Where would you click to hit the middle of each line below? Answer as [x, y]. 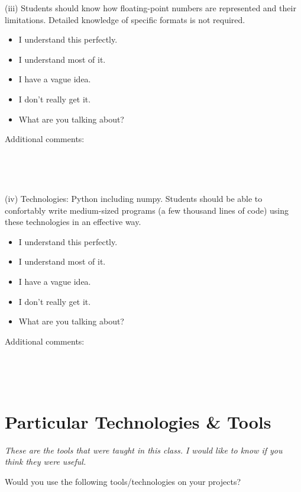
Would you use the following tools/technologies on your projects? [123, 481]
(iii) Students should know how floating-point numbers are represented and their [150, 8]
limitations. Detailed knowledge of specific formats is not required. [125, 19]
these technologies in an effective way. [73, 222]
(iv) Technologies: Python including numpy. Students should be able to [134, 198]
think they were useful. [46, 462]
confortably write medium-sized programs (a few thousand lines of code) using [147, 210]
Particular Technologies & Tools [138, 421]
